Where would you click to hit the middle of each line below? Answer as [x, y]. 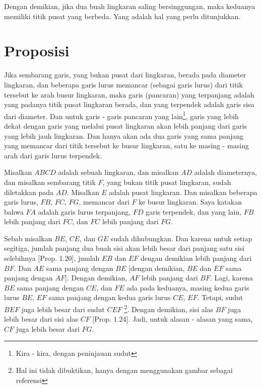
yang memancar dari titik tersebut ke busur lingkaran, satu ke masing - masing [126, 145]
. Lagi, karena [232, 278]
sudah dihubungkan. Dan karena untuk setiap [181, 238]
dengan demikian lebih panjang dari [196, 258]
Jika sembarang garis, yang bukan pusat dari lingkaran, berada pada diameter [125, 75]
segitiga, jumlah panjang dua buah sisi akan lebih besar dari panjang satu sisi [124, 248]
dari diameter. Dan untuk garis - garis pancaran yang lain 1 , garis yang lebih [121, 115]
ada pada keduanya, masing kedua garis [188, 287]
